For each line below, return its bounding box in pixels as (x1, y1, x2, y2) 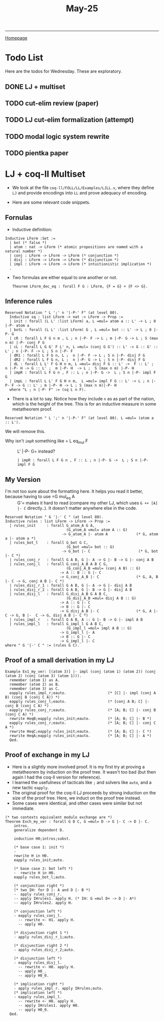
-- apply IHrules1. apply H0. (18, 1003, 80, 1008)
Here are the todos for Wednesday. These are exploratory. (5, 68, 122, 74)
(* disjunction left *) (14, 956, 62, 961)
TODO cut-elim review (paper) (5, 99, 99, 108)
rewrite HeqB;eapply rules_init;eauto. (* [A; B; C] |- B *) (9, 716, 152, 721)
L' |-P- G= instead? (17, 448, 55, 455)
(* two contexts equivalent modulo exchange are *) (5, 815, 112, 820)
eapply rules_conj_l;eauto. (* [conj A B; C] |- (9, 699, 150, 704)
